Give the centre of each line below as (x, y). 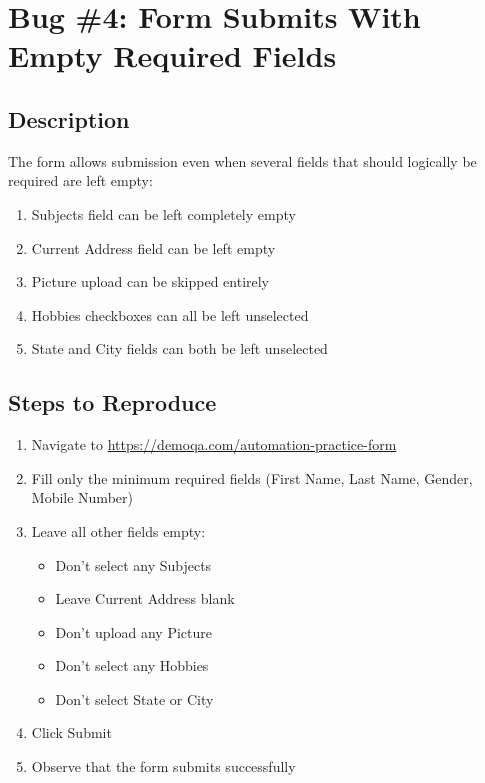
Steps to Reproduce (112, 402)
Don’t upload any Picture (134, 631)
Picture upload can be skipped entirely (150, 281)
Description (69, 118)
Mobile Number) (82, 497)
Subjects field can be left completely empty (163, 213)
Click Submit (71, 732)
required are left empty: (80, 180)
